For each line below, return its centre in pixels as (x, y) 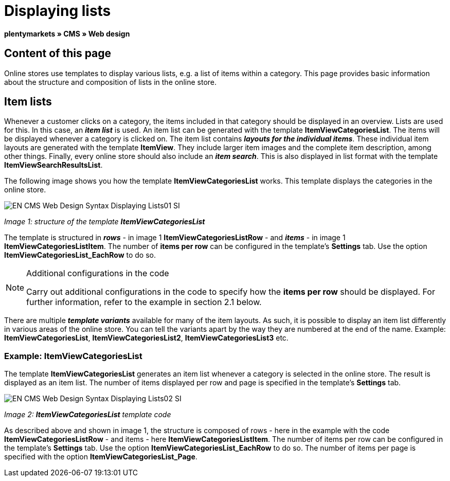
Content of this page (58, 54)
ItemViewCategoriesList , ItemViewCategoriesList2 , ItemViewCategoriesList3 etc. (146, 338)
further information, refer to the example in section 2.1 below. (144, 302)
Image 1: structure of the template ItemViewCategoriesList (105, 222)
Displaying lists (58, 11)
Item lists (28, 102)
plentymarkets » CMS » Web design (67, 33)
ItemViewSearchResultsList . (53, 165)
